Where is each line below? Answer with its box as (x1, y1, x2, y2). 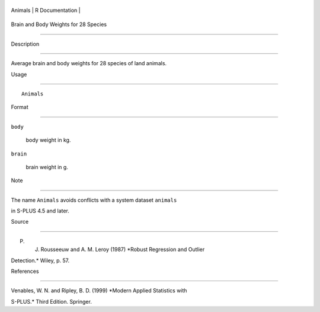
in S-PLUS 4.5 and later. (11, 208, 69, 215)
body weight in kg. (25, 136, 71, 144)
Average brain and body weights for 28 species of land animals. (11, 60, 167, 67)
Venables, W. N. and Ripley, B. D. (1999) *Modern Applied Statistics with (11, 287, 187, 294)
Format (11, 104, 29, 111)
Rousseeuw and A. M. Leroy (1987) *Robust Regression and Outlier (40, 246, 205, 253)
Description (11, 40, 40, 47)
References (11, 268, 39, 275)
